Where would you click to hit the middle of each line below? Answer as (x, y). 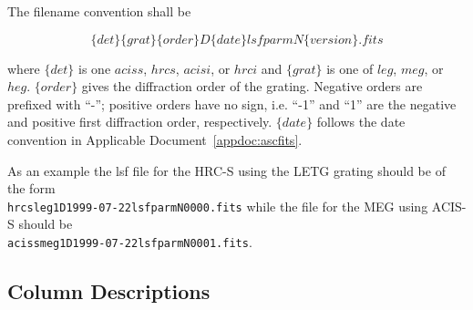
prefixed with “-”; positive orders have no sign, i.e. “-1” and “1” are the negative (232, 103)
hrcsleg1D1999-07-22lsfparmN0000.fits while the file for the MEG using (218, 206)
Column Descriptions (109, 291)
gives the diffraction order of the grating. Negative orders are (252, 86)
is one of (350, 68)
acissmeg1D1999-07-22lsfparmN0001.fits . (130, 242)
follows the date (361, 122)
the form (31, 188)
